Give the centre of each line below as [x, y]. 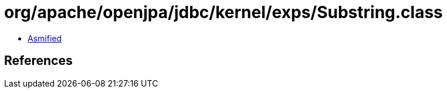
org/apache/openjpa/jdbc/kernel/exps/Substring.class [223, 12]
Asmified [45, 38]
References [38, 61]
